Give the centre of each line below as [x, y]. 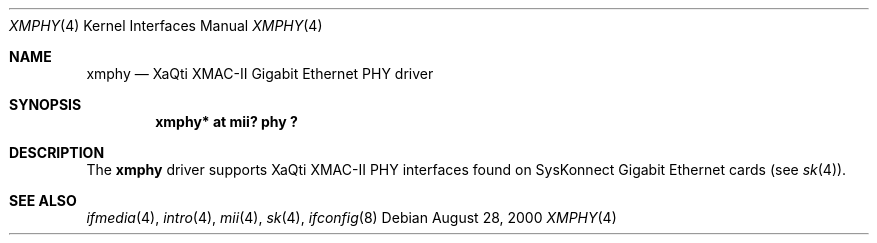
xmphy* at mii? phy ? [226, 121]
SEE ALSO [43, 200]
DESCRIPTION [57, 152]
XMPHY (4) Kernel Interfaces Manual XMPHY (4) [166, 25]
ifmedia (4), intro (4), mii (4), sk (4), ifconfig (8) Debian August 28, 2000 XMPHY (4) [351, 217]
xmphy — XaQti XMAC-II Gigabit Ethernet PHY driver [260, 73]
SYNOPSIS [45, 104]
